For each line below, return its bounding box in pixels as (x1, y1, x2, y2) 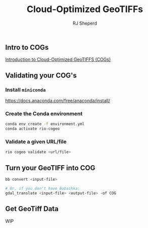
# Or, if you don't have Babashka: (5, 186, 80, 191)
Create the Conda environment (5, 110, 83, 117)
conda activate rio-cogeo (5, 126, 60, 131)
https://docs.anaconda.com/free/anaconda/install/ (5, 98, 110, 104)
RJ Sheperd (72, 20, 97, 26)
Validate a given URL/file (5, 138, 67, 145)
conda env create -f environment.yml (5, 122, 85, 127)
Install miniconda (5, 86, 46, 93)
